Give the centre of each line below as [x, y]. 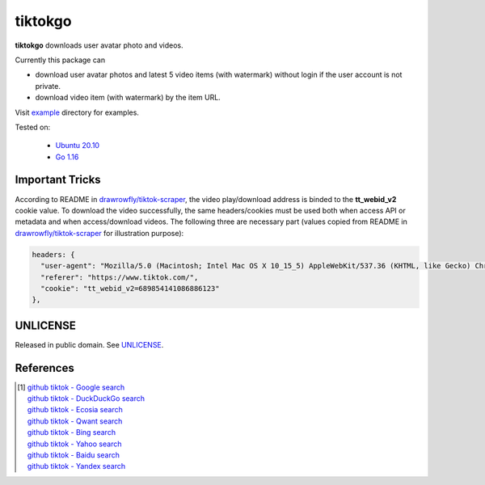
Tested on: [33, 127]
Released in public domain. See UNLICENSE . [89, 344]
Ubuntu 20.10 [78, 145]
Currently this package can [60, 60]
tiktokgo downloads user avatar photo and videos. [99, 45]
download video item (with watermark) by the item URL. [128, 98]
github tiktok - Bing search [72, 432]
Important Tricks [58, 180]
